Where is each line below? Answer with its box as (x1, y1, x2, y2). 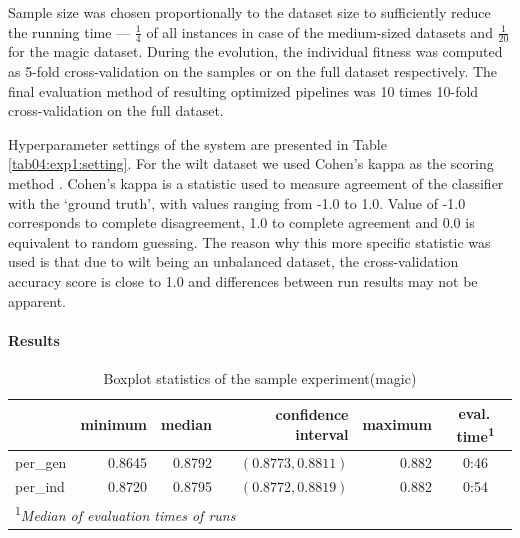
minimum (80, 414, 148, 435)
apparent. (8, 290, 67, 311)
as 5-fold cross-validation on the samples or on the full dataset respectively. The (8, 61, 498, 82)
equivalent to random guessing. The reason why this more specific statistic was (8, 231, 491, 252)
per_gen (15, 451, 67, 472)
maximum (362, 414, 432, 435)
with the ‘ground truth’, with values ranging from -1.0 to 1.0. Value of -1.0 (8, 192, 466, 213)
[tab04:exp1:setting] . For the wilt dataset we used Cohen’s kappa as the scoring (8, 153, 494, 174)
